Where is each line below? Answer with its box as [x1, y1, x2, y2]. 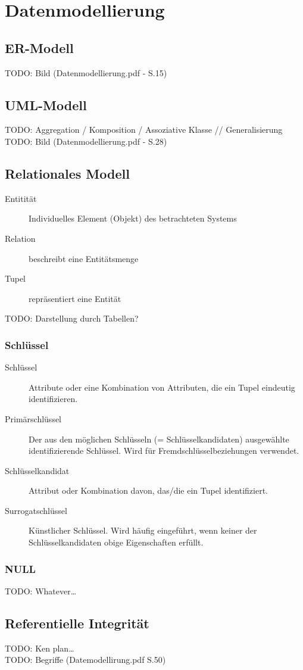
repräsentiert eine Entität [29, 292, 121, 304]
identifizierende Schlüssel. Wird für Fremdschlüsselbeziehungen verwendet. [29, 444, 299, 457]
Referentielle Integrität [5, 613, 149, 632]
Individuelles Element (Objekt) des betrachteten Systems [29, 212, 237, 225]
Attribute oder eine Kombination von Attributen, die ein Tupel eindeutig [29, 381, 295, 393]
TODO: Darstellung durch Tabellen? [5, 312, 139, 325]
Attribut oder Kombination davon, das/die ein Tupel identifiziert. [29, 484, 268, 497]
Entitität [5, 192, 37, 204]
